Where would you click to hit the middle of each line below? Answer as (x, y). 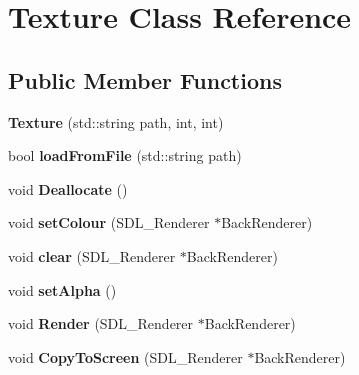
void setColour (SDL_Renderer (109, 222)
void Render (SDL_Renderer (101, 323)
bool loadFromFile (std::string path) (125, 155)
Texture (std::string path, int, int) (116, 121)
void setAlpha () (62, 289)
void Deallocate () (68, 188)
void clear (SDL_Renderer (92, 255)
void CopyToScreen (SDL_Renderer (125, 356)
